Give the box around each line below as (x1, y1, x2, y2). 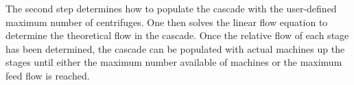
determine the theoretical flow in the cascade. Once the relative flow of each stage (5, 28, 349, 42)
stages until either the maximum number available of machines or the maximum (5, 55, 342, 69)
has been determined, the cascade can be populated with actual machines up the (5, 41, 345, 56)
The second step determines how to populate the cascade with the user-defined (5, 1, 337, 15)
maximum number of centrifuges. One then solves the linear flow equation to (5, 14, 328, 29)
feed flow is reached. (5, 68, 90, 82)
